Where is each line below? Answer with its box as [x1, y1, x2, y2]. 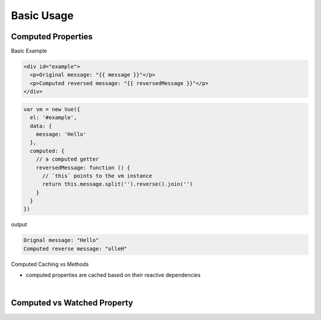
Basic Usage [11, 9, 74, 22]
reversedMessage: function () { [36, 164, 131, 171]
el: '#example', [30, 114, 77, 121]
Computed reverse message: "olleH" [23, 245, 127, 252]
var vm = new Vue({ [23, 106, 80, 112]
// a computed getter [36, 156, 99, 163]
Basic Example [11, 48, 48, 55]
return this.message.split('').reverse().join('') [42, 181, 193, 187]
